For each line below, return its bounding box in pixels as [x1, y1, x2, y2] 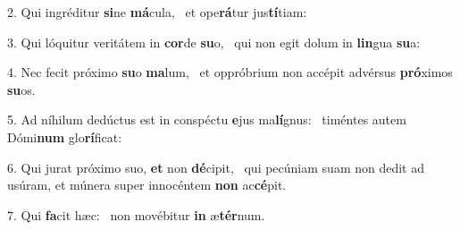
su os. [7, 80, 36, 98]
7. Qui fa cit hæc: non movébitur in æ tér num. [7, 205, 265, 224]
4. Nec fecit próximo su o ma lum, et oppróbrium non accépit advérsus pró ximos [7, 63, 453, 81]
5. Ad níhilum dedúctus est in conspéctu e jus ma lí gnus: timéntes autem [7, 110, 406, 129]
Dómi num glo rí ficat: [7, 127, 122, 146]
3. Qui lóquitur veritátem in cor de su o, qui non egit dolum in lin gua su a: [7, 32, 421, 51]
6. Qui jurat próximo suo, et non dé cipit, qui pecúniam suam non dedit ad [7, 158, 424, 176]
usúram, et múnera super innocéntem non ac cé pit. [7, 175, 287, 194]
